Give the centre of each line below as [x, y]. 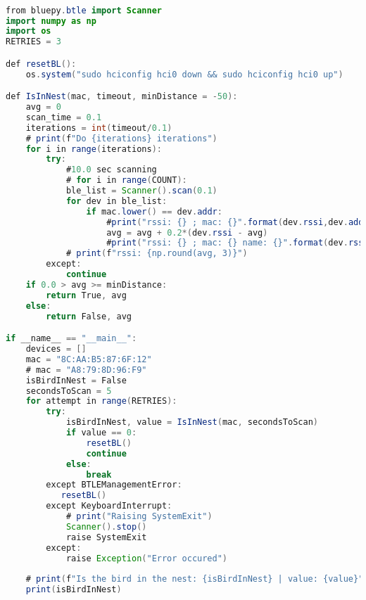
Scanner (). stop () [106, 526]
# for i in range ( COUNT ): [126, 180]
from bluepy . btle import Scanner [84, 10]
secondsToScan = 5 [69, 391]
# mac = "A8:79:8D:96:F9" [86, 370]
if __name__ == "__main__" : [71, 339]
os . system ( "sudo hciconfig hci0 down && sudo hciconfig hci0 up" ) [184, 74]
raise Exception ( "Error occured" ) [147, 558]
